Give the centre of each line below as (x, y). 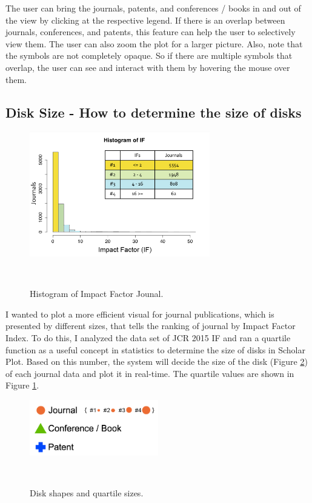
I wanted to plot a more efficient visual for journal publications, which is (140, 314)
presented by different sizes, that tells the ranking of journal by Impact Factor (151, 326)
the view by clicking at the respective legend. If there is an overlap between (145, 20)
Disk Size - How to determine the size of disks (154, 112)
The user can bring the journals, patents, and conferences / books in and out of (153, 8)
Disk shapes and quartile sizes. (87, 493)
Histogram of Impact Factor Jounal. (97, 294)
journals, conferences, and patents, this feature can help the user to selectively (151, 32)
